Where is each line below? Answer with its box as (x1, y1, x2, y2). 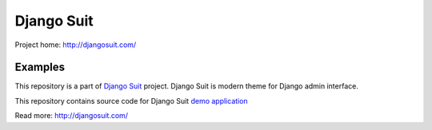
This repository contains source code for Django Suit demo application (14, 96, 248, 105)
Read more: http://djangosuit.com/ (14, 111, 128, 120)
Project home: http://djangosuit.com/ (14, 40, 137, 49)
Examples (14, 61, 66, 74)
